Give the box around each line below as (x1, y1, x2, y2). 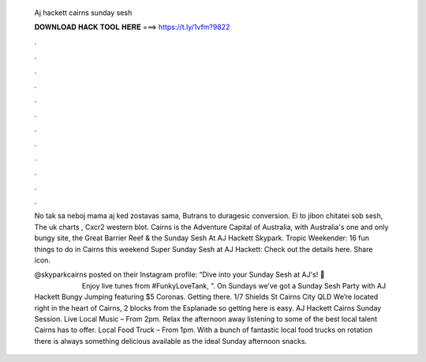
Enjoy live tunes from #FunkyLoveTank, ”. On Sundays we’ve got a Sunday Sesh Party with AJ (81, 281, 387, 290)
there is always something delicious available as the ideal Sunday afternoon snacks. (34, 336, 308, 345)
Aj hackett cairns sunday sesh (34, 8, 133, 17)
